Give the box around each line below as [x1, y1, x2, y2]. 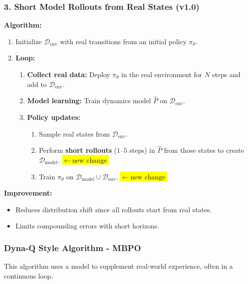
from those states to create [164, 145, 244, 155]
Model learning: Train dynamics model [27, 95, 151, 106]
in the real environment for [121, 69, 202, 79]
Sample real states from [39, 128, 110, 139]
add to [27, 79, 47, 89]
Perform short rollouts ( [39, 145, 117, 155]
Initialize [15, 36, 42, 46]
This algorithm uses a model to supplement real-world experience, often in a [4, 261, 233, 271]
